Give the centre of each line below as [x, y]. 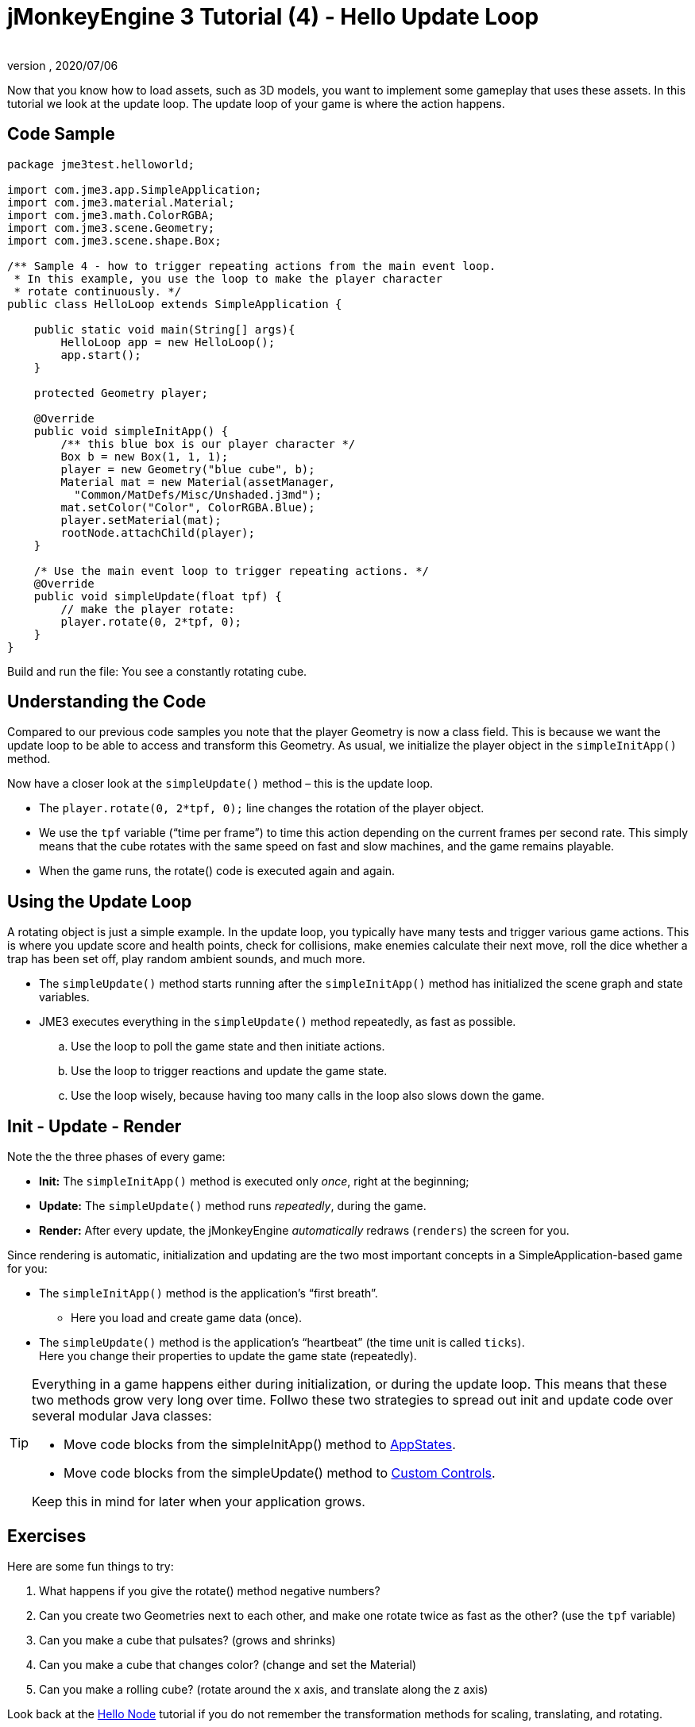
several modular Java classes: [122, 1416]
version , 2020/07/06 [63, 65]
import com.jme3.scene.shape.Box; [114, 240]
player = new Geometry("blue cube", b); [188, 469]
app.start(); [101, 355]
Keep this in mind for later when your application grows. [199, 1502]
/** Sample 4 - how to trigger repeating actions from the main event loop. [252, 266]
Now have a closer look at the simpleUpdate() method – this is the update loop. [220, 784]
